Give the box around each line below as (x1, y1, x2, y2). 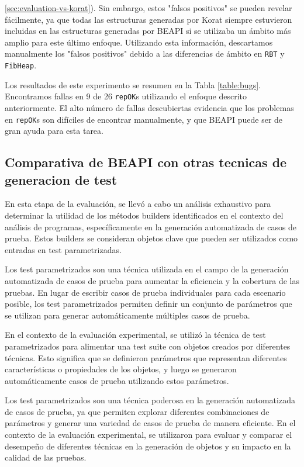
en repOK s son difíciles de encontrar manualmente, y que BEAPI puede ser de (5, 113, 283, 125)
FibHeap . (5, 59, 37, 71)
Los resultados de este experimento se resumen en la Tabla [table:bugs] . (5, 78, 261, 91)
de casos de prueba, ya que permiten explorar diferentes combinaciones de (5, 405, 270, 417)
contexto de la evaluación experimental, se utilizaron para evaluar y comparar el (5, 428, 292, 441)
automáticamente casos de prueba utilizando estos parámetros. (5, 374, 229, 386)
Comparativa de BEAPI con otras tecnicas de (5, 153, 287, 171)
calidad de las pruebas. (5, 451, 87, 463)
